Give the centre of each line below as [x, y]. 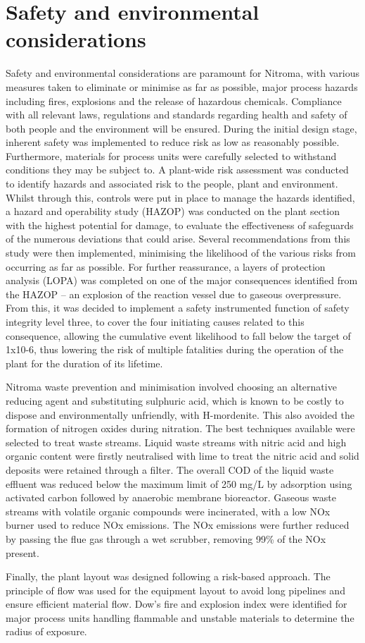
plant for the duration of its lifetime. [84, 363]
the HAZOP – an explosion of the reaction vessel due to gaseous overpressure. [174, 294]
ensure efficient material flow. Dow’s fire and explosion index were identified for [177, 604]
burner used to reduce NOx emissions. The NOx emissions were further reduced [178, 525]
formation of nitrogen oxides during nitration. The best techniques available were [180, 428]
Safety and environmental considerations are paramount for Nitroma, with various [182, 73]
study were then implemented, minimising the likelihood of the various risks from [181, 253]
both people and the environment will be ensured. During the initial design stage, [181, 128]
